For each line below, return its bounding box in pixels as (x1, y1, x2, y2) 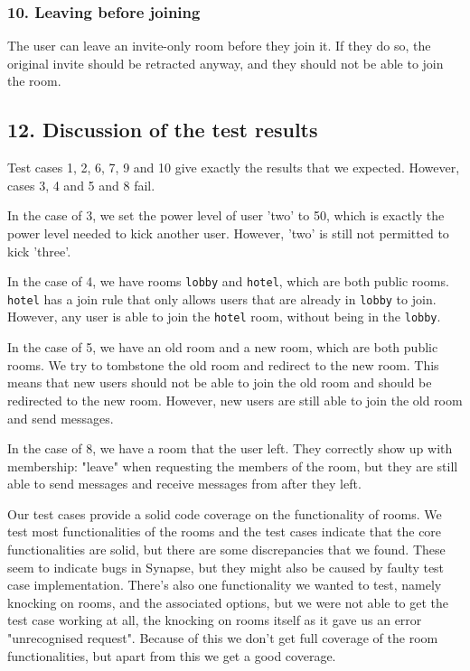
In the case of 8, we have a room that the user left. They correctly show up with (7, 439, 453, 458)
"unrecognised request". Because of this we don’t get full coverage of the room (7, 629, 438, 648)
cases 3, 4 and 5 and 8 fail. (7, 175, 155, 194)
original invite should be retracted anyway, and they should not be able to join (7, 53, 444, 72)
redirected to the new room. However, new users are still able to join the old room (7, 390, 463, 409)
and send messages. (7, 408, 114, 427)
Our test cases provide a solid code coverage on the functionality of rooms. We (7, 504, 442, 523)
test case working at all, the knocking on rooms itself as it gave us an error (7, 610, 422, 629)
